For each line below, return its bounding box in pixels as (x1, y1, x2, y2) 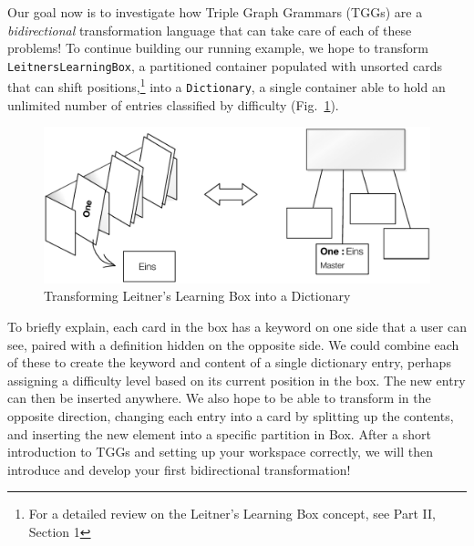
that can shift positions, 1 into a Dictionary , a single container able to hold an (7, 75, 446, 97)
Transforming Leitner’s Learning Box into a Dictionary (44, 286, 351, 305)
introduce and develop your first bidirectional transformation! (7, 459, 351, 479)
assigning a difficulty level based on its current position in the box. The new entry (7, 370, 466, 389)
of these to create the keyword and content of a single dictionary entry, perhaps (7, 353, 451, 372)
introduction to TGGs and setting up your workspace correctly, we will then (7, 442, 433, 461)
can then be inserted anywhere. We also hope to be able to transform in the (7, 388, 431, 407)
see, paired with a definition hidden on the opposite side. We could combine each (7, 335, 459, 354)
